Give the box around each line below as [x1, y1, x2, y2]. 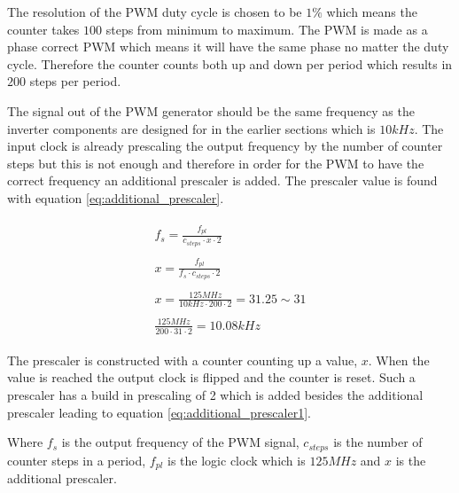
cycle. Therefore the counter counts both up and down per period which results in [7, 54, 453, 73]
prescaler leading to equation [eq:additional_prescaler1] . [7, 403, 311, 421]
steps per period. [29, 72, 121, 90]
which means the [326, 3, 417, 20]
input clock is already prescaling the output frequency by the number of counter [7, 137, 443, 155]
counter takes [7, 20, 80, 38]
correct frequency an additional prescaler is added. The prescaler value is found [7, 171, 438, 190]
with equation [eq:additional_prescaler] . [7, 188, 224, 207]
